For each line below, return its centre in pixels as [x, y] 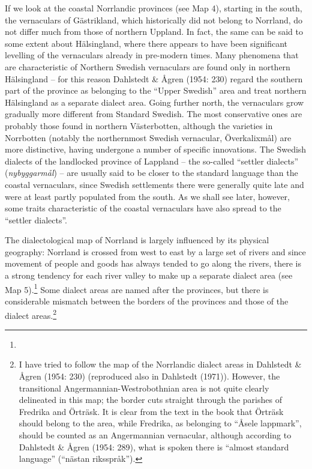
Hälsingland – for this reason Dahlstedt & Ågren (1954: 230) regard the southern [154, 78]
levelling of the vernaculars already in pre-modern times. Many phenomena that [152, 55]
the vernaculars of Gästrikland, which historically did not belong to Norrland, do [154, 20]
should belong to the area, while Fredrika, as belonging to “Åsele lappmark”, [160, 423]
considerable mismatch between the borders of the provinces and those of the [147, 301]
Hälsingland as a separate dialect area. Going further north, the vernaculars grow [154, 102]
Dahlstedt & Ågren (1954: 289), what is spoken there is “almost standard [154, 446]
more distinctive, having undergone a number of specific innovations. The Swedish [156, 149]
